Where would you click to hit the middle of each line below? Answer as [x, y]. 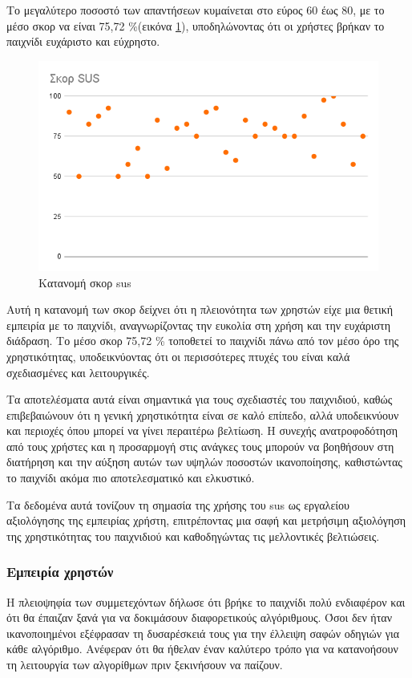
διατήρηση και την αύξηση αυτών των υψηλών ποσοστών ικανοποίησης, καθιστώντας [204, 462]
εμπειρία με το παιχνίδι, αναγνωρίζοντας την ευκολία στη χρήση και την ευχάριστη [199, 325]
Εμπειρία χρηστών [60, 572]
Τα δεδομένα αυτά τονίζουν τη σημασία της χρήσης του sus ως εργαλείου [178, 504]
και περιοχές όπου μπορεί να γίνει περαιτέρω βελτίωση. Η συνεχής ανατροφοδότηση [202, 430]
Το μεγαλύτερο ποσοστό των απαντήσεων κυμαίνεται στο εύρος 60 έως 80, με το [196, 10]
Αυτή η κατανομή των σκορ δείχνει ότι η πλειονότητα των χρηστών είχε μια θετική [200, 309]
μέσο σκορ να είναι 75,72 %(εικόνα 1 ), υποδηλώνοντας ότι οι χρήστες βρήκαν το [196, 25]
